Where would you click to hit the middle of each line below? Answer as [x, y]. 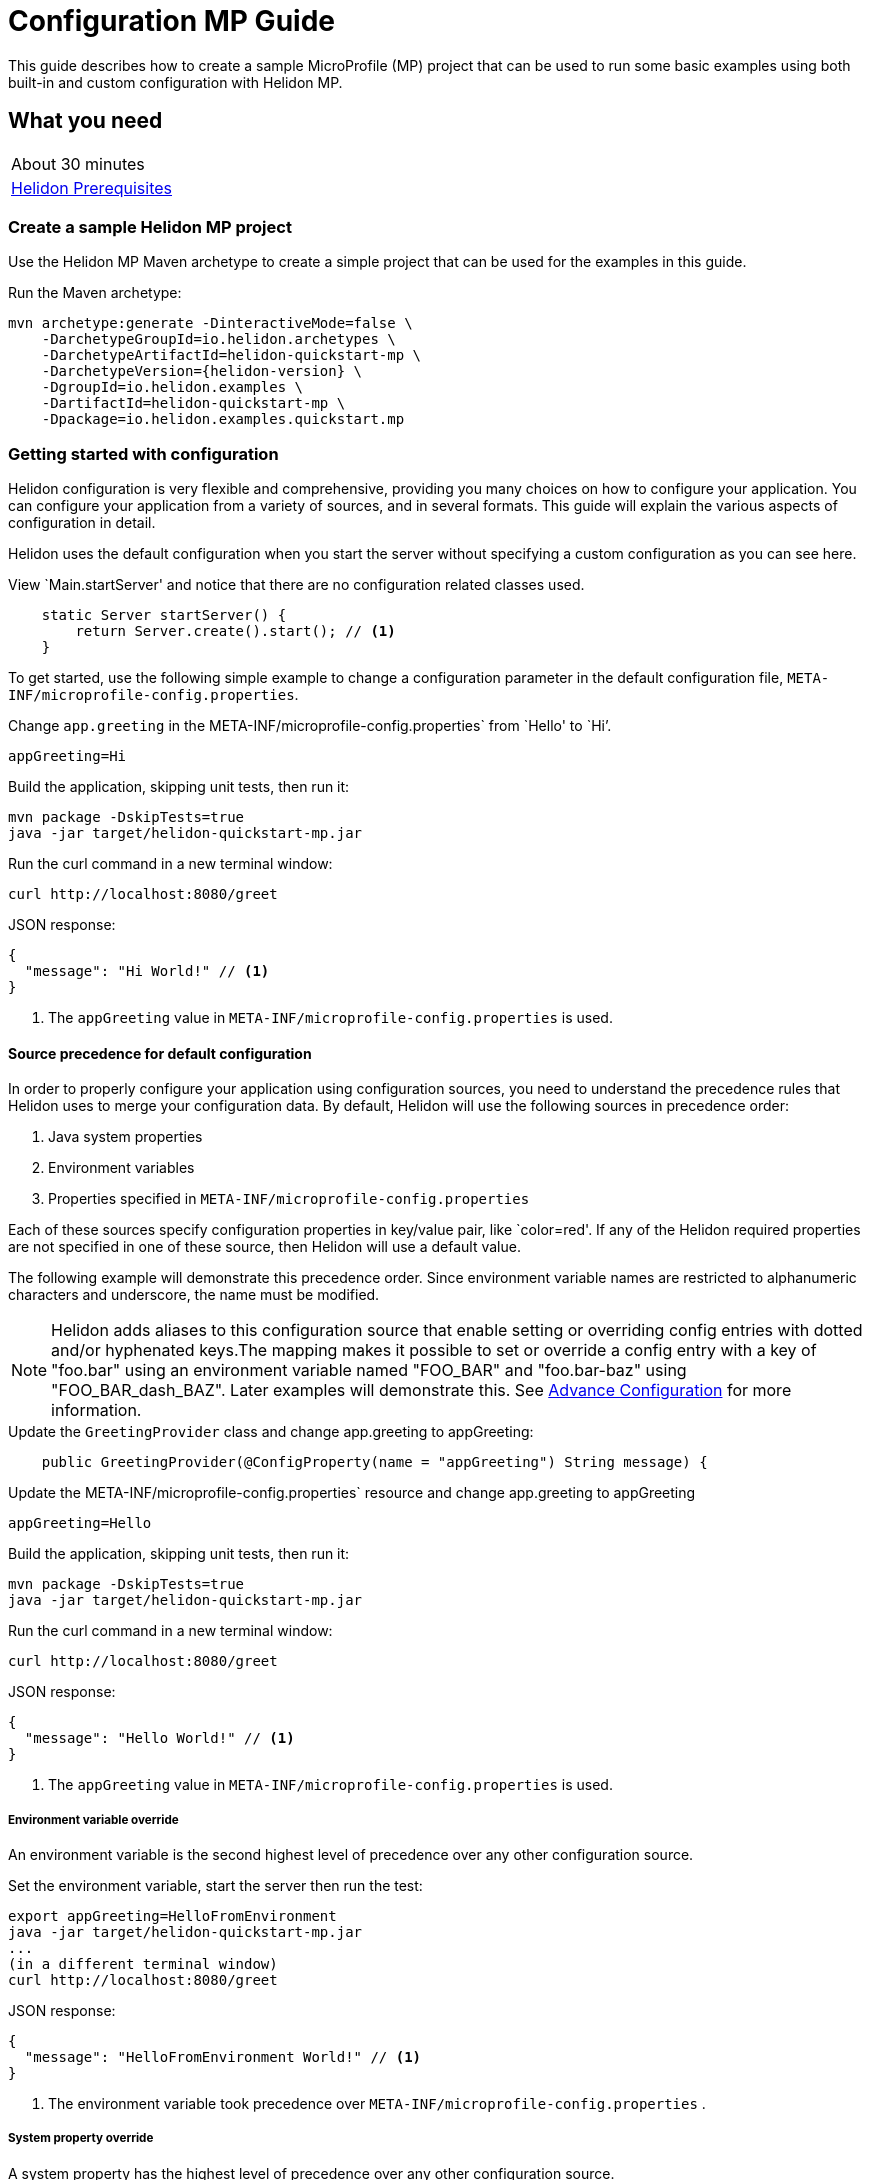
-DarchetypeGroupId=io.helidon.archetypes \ [218, 339]
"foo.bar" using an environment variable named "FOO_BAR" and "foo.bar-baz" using [369, 1370]
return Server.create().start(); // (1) [235, 631]
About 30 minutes [78, 163]
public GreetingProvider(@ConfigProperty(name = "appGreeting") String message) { [374, 1462]
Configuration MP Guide [171, 21]
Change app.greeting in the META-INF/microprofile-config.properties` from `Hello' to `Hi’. [310, 726]
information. [96, 1410]
